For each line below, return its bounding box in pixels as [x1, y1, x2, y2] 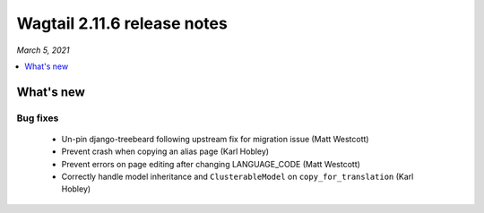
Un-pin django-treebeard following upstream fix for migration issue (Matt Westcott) [61, 133, 369, 144]
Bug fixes [16, 112, 59, 124]
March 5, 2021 [16, 45, 70, 55]
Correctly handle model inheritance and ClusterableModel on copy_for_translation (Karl [61, 171, 414, 183]
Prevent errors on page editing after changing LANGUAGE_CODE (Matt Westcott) [61, 158, 360, 169]
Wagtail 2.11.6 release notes [16, 13, 228, 33]
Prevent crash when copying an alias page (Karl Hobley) [61, 146, 269, 157]
